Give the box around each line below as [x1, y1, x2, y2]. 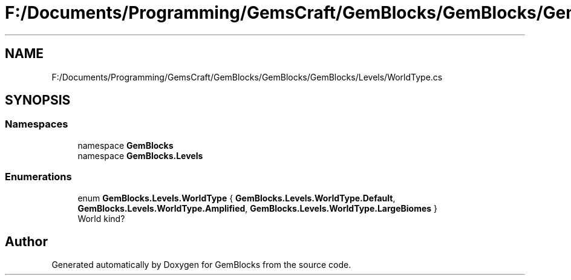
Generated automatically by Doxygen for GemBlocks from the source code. [51, 259, 351, 270]
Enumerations [5, 171, 72, 183]
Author [5, 233, 48, 249]
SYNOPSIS [5, 93, 71, 108]
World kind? [77, 213, 125, 224]
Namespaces [5, 118, 68, 131]
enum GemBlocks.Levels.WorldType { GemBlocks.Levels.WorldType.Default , [77, 192, 396, 203]
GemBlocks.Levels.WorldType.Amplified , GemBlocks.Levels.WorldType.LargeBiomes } [77, 203, 438, 213]
